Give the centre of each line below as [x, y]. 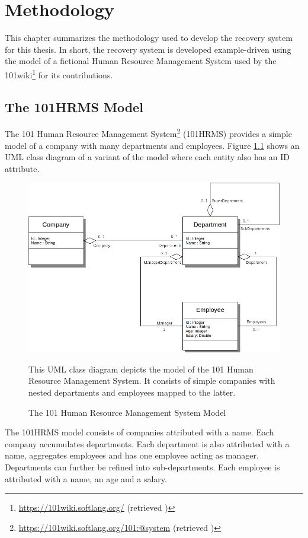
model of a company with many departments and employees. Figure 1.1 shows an [152, 145]
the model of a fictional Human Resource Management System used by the [141, 61]
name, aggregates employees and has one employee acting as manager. [132, 455]
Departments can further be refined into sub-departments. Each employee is [142, 467]
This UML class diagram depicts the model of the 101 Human [141, 369]
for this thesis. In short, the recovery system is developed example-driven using [148, 49]
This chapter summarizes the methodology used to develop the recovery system [149, 38]
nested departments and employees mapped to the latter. [132, 392]
